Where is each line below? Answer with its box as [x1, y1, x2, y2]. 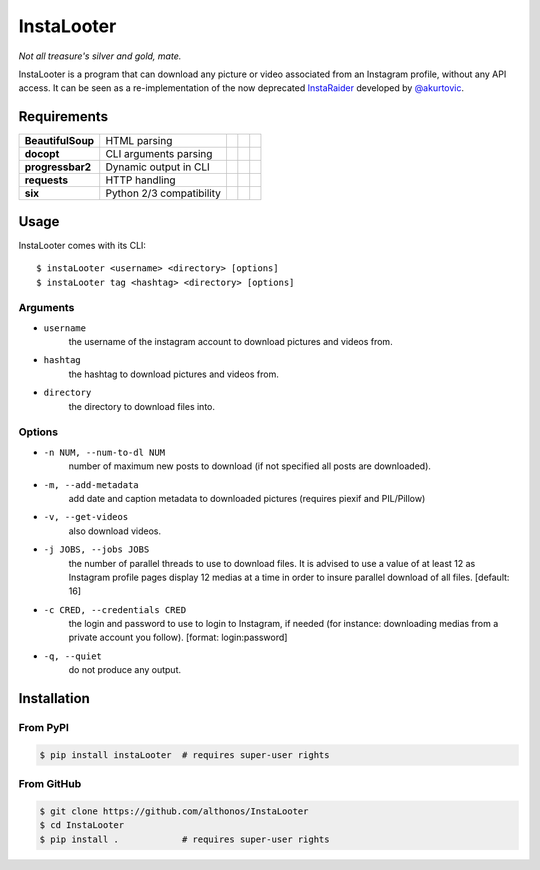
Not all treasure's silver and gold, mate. [18, 50, 182, 62]
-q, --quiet [43, 650, 102, 662]
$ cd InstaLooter [39, 820, 125, 831]
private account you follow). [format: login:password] [68, 631, 288, 644]
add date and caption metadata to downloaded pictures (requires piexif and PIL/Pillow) [68, 492, 426, 504]
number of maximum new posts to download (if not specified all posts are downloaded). [68, 460, 432, 472]
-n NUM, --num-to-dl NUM [43, 446, 165, 458]
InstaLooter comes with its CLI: [18, 239, 147, 251]
